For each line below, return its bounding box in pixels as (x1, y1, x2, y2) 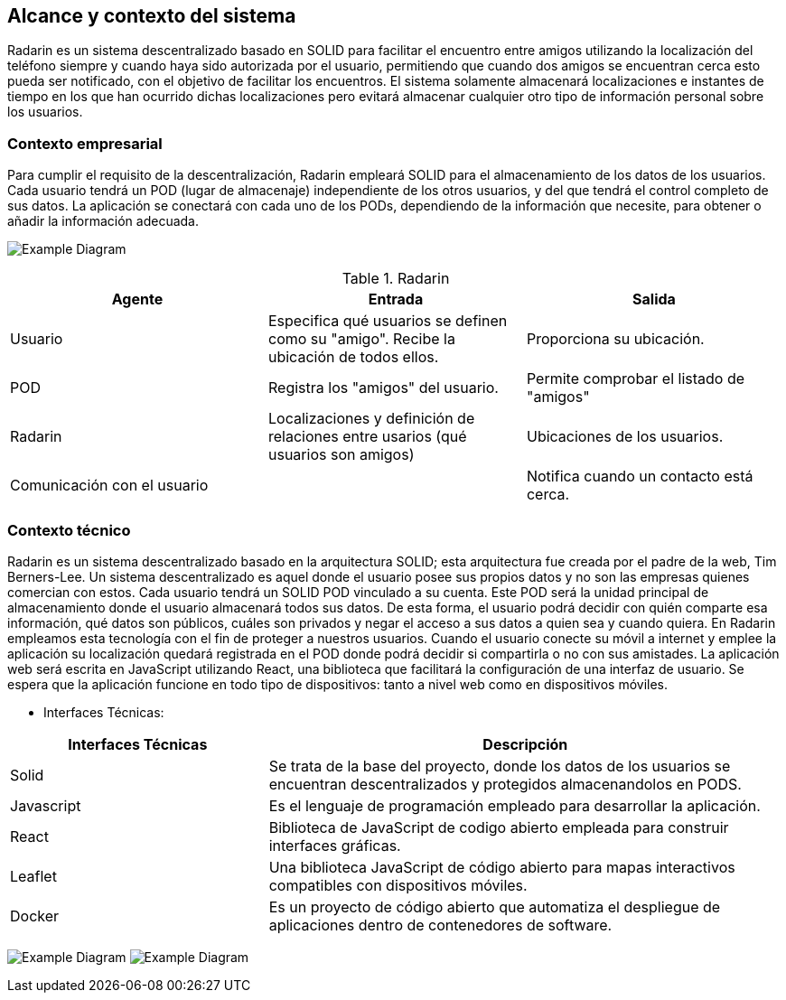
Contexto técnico (7, 520, 131, 539)
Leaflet (10, 866, 57, 885)
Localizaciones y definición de (267, 409, 475, 428)
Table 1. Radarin (342, 269, 450, 288)
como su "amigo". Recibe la (267, 330, 455, 349)
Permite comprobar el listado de (526, 369, 745, 388)
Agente (111, 290, 164, 309)
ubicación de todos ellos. (267, 348, 439, 367)
